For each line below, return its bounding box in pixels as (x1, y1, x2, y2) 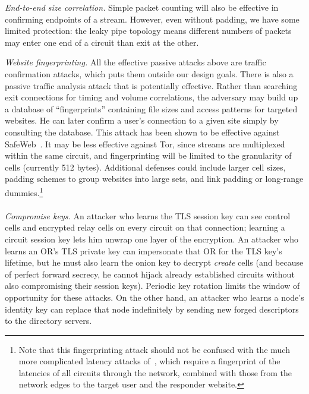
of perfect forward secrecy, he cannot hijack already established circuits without (5, 267, 295, 280)
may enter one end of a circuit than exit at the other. (5, 36, 199, 48)
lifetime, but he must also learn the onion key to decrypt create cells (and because (5, 256, 304, 269)
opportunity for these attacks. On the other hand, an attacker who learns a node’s (5, 291, 304, 303)
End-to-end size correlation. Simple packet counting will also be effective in (5, 1, 279, 13)
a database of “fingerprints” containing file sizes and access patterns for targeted (5, 102, 298, 115)
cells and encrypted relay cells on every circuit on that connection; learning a (5, 221, 285, 234)
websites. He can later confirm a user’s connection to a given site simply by (5, 114, 279, 127)
